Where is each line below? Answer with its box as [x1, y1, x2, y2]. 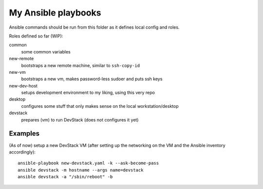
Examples [9, 129, 40, 138]
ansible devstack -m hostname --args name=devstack [18, 167, 144, 172]
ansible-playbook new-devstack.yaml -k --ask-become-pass [18, 160, 159, 166]
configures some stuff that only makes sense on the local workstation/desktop [21, 103, 179, 109]
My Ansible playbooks [9, 7, 101, 18]
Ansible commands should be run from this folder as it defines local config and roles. [9, 24, 180, 30]
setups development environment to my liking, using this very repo [21, 90, 155, 96]
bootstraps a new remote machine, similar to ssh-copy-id [21, 62, 140, 68]
